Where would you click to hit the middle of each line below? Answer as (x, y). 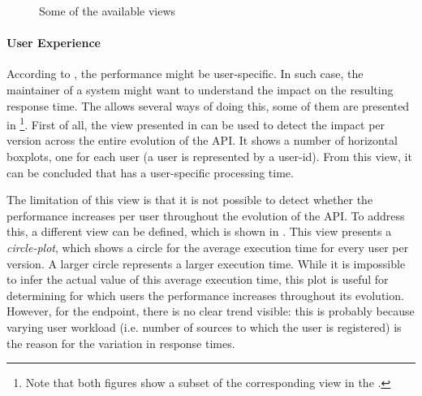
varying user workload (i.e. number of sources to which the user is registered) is (204, 326)
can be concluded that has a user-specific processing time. (150, 172)
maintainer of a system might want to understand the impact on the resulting (200, 89)
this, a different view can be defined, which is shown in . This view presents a (199, 231)
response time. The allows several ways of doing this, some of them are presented (208, 105)
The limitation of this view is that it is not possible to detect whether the (190, 200)
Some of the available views (108, 11)
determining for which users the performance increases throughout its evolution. (205, 295)
